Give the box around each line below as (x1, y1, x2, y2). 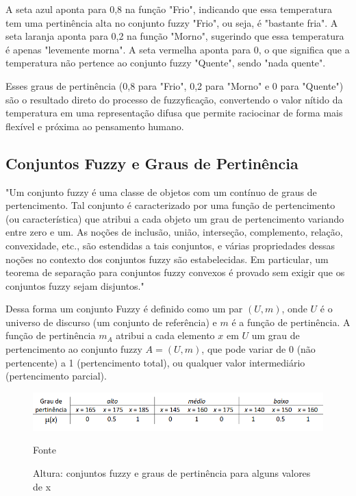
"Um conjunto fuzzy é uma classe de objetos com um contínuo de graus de (5, 184, 317, 199)
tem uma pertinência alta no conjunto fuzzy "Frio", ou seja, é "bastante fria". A (5, 15, 338, 29)
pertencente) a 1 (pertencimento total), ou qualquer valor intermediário (5, 355, 305, 369)
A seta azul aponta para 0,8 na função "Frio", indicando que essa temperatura (5, 2, 332, 16)
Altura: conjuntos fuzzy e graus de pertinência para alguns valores (33, 466, 311, 480)
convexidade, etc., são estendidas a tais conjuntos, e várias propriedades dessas (5, 238, 335, 252)
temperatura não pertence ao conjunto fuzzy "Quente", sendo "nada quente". (5, 55, 326, 70)
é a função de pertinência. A (231, 314, 351, 329)
